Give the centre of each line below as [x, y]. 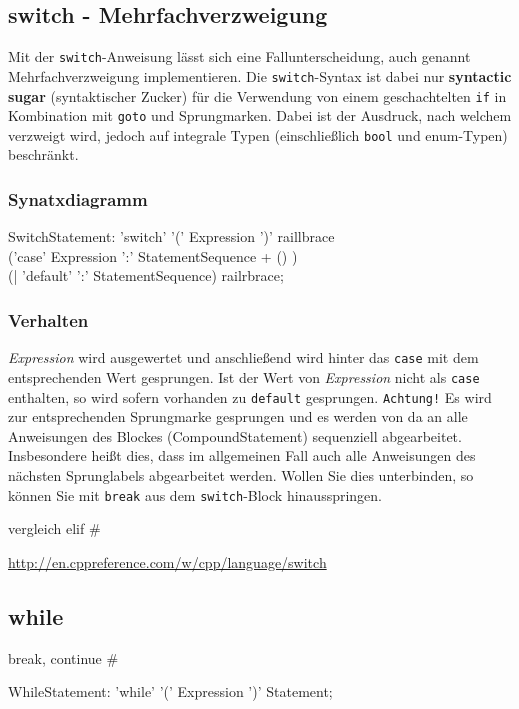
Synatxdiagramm [78, 199]
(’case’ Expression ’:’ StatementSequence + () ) [153, 255]
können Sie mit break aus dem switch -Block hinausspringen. [195, 494]
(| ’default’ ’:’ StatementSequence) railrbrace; [146, 275]
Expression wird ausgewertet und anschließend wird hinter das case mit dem [243, 357]
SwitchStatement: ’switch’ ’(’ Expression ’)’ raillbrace [171, 236]
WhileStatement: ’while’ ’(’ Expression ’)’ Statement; [170, 691]
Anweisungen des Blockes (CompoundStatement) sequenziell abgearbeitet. [235, 435]
